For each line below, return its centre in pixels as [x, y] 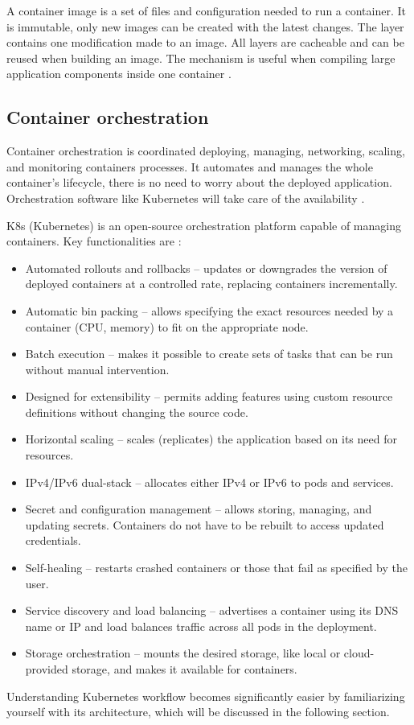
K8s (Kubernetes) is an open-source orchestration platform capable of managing [204, 225]
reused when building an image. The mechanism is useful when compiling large [201, 58]
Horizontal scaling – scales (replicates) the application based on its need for [211, 439]
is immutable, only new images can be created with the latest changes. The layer [205, 26]
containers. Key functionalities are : [94, 241]
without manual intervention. [97, 369]
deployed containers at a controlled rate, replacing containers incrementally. [211, 284]
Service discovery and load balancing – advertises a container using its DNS [212, 610]
